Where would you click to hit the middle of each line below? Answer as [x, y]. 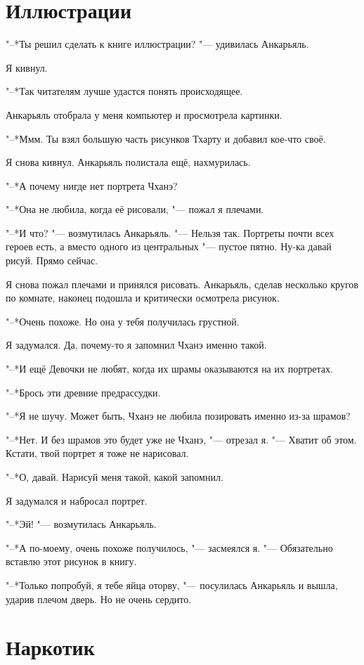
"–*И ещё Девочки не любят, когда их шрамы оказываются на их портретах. [169, 369]
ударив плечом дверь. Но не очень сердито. [99, 599]
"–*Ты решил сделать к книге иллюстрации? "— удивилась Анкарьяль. [157, 44]
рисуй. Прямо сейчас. [52, 260]
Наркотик [50, 647]
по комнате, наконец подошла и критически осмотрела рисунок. [143, 298]
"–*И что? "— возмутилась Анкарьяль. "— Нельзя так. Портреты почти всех [170, 232]
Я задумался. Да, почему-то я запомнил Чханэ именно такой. [136, 345]
